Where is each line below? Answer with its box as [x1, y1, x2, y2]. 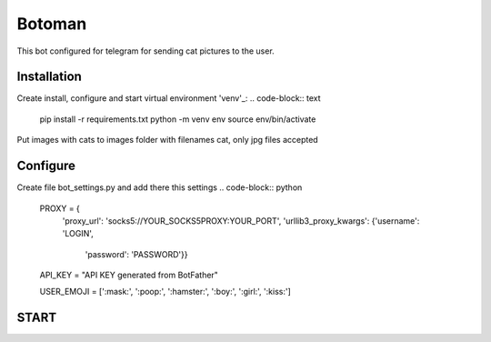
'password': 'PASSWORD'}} [85, 248, 188, 259]
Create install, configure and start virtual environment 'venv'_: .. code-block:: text [16, 93, 322, 104]
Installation [16, 69, 82, 85]
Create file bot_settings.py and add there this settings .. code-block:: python [16, 182, 303, 193]
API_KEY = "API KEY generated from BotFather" [39, 269, 218, 281]
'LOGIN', [62, 228, 95, 239]
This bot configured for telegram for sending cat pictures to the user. [16, 45, 275, 56]
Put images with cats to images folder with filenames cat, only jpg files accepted [16, 135, 318, 146]
